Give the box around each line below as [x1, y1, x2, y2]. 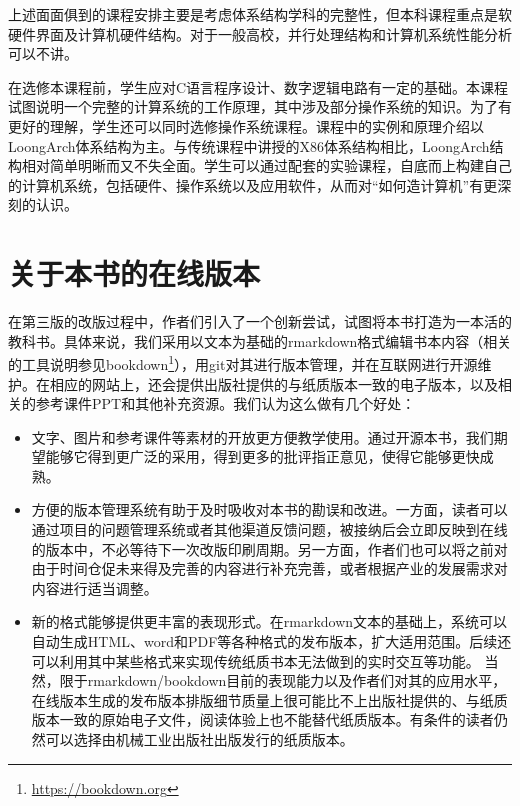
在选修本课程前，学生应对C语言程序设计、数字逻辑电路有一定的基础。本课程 [8, 76, 509, 97]
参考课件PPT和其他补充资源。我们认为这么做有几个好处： [35, 393, 416, 414]
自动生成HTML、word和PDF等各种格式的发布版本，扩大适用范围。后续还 [31, 631, 512, 652]
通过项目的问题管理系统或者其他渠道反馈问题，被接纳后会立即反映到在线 [31, 519, 508, 540]
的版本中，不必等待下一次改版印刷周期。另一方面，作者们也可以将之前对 [31, 538, 508, 559]
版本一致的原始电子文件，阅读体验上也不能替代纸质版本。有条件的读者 [31, 709, 494, 730]
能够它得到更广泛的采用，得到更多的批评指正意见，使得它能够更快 [45, 446, 480, 467]
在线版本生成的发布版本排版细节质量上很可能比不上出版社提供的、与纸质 [31, 689, 508, 710]
